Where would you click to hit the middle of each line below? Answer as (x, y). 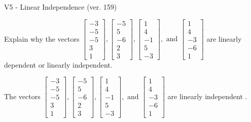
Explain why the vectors (42, 38)
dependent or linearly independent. (58, 64)
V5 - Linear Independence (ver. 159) (61, 7)
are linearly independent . (207, 96)
